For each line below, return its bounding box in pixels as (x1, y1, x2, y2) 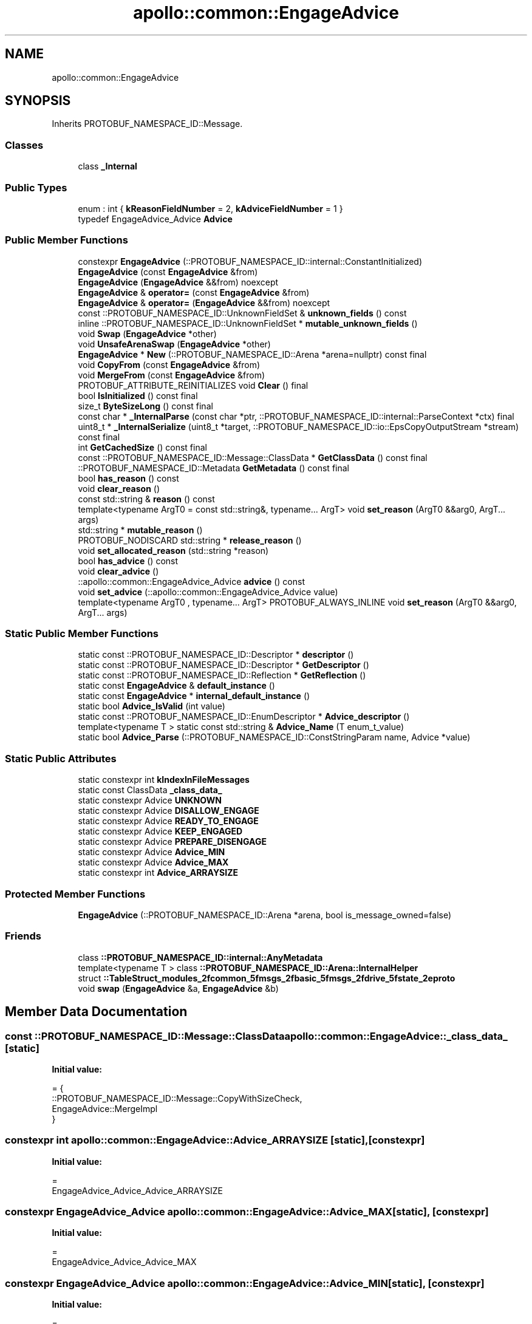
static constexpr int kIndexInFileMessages (78, 774, 250, 785)
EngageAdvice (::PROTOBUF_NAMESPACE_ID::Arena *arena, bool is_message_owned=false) (78, 909, 452, 920)
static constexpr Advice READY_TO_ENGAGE (78, 816, 259, 827)
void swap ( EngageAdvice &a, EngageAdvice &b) (78, 983, 279, 994)
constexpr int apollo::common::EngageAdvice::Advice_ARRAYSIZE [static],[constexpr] (5, 1134, 425, 1147)
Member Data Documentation (5, 1004, 188, 1020)
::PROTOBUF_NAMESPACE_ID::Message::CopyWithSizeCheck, (52, 1093, 302, 1104)
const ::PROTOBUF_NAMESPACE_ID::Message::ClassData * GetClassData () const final (78, 452, 428, 463)
